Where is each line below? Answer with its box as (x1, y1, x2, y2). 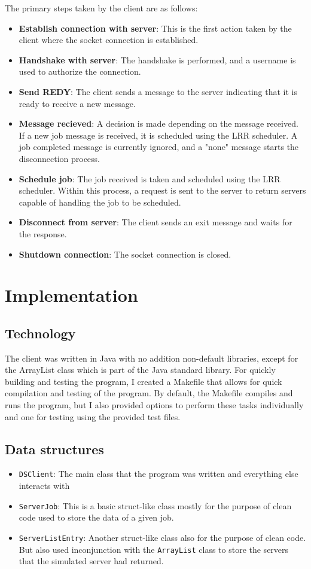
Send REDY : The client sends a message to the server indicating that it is (19, 85, 297, 97)
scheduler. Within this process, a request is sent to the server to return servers (19, 184, 306, 197)
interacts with (19, 479, 70, 492)
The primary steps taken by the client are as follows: (5, 2, 198, 14)
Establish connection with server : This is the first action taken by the (19, 22, 292, 34)
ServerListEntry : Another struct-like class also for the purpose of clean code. (19, 531, 306, 543)
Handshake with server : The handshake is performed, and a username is (19, 53, 296, 66)
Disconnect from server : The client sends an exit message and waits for (19, 216, 292, 228)
